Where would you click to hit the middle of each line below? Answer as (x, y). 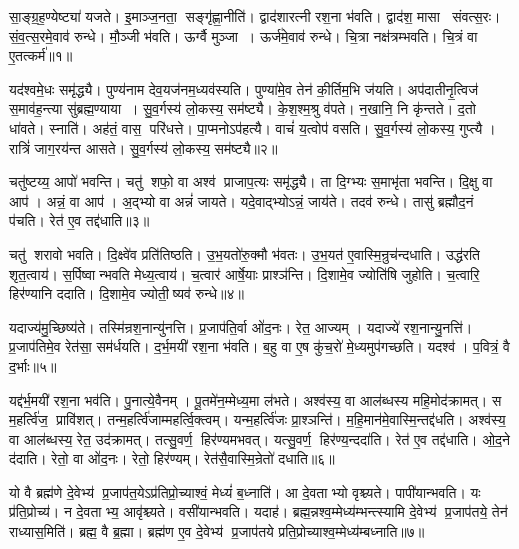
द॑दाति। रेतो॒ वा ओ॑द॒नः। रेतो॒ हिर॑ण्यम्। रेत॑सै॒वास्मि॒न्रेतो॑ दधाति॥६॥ (172, 458)
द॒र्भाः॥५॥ (33, 365)
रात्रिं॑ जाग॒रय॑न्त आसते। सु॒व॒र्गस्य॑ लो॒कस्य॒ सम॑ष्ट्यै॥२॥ (143, 147)
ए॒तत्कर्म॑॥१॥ (41, 55)
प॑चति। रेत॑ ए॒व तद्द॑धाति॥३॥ (79, 220)
